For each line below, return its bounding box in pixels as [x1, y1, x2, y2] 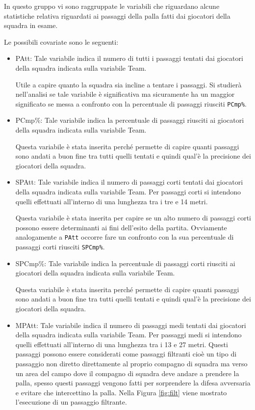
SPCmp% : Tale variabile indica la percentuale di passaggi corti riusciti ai [15, 258, 235, 268]
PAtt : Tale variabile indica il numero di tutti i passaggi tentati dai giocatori [15, 53, 243, 63]
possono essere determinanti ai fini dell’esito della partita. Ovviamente [15, 222, 227, 232]
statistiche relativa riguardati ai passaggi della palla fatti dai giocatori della [4, 10, 230, 21]
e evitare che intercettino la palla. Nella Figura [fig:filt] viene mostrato [15, 387, 227, 397]
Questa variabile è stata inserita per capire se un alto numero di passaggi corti [15, 213, 251, 223]
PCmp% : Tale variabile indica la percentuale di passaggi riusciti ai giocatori [15, 115, 244, 125]
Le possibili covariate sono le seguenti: [4, 36, 119, 47]
